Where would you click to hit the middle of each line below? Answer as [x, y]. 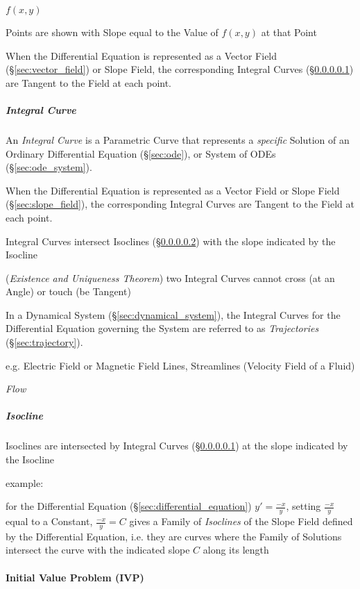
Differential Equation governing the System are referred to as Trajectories [162, 328]
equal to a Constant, [49, 521]
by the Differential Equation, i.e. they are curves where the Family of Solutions [174, 536]
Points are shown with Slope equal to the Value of [112, 32]
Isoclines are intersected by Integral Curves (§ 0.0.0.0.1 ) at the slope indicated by [177, 446]
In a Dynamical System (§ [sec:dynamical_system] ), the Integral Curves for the [173, 314]
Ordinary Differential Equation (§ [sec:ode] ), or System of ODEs [141, 153]
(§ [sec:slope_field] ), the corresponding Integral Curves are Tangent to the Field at [180, 204]
